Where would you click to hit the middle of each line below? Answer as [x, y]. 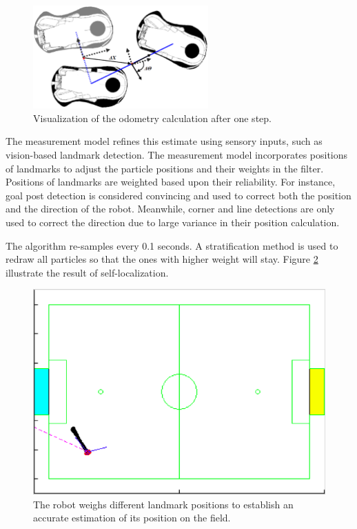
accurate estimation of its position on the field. [132, 518]
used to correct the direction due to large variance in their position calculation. [173, 222]
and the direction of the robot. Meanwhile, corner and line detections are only [170, 209]
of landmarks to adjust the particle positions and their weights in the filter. [165, 168]
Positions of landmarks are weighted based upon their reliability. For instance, [171, 182]
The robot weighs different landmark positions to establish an [163, 504]
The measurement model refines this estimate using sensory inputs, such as [164, 141]
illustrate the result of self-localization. [87, 272]
